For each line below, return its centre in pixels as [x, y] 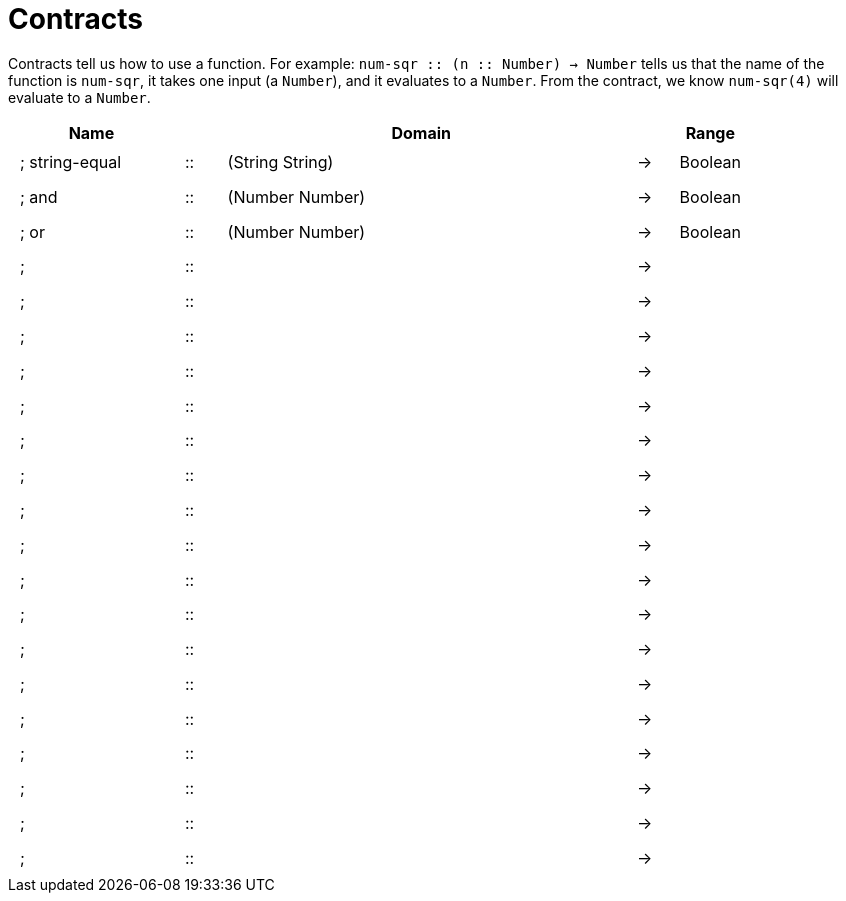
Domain [421, 132]
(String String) [280, 162]
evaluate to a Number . [79, 97]
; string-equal [71, 162]
